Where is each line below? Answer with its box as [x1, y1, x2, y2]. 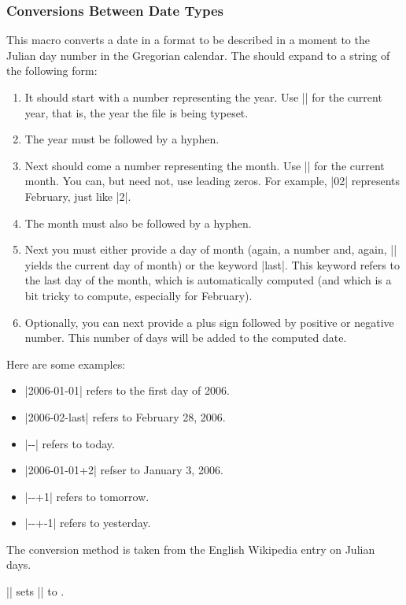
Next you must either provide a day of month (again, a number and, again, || [24, 241, 397, 258]
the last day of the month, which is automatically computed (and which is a [24, 272, 392, 288]
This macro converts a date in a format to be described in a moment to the [6, 32, 370, 48]
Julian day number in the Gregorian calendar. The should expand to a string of [6, 46, 390, 63]
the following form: [6, 62, 98, 79]
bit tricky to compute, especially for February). [24, 287, 253, 303]
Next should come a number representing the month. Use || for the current [24, 157, 385, 173]
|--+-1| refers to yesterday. [24, 514, 151, 531]
